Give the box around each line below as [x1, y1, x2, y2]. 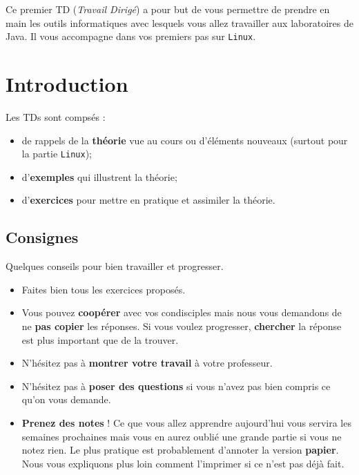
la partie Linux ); [21, 146, 92, 161]
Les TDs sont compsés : [6, 109, 106, 124]
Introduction [6, 70, 128, 98]
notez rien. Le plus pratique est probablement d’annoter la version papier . [21, 443, 339, 457]
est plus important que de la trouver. [21, 332, 179, 347]
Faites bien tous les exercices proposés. [21, 282, 186, 296]
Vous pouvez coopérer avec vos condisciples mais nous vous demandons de [21, 305, 342, 320]
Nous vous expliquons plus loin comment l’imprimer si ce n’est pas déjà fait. [21, 456, 345, 470]
